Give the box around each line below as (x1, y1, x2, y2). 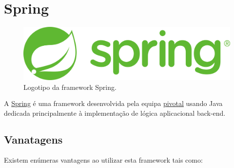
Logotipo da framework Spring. (23, 82, 117, 92)
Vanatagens (4, 131, 63, 147)
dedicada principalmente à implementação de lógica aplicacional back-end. (4, 107, 226, 118)
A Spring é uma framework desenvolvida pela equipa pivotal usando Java (4, 98, 223, 108)
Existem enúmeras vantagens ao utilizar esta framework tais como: (4, 154, 203, 165)
